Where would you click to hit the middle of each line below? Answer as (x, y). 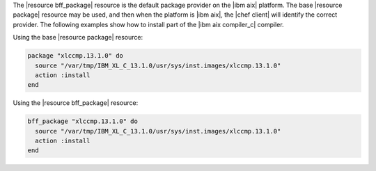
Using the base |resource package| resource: (78, 38)
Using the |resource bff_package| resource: (76, 103)
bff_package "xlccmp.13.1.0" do (83, 121)
